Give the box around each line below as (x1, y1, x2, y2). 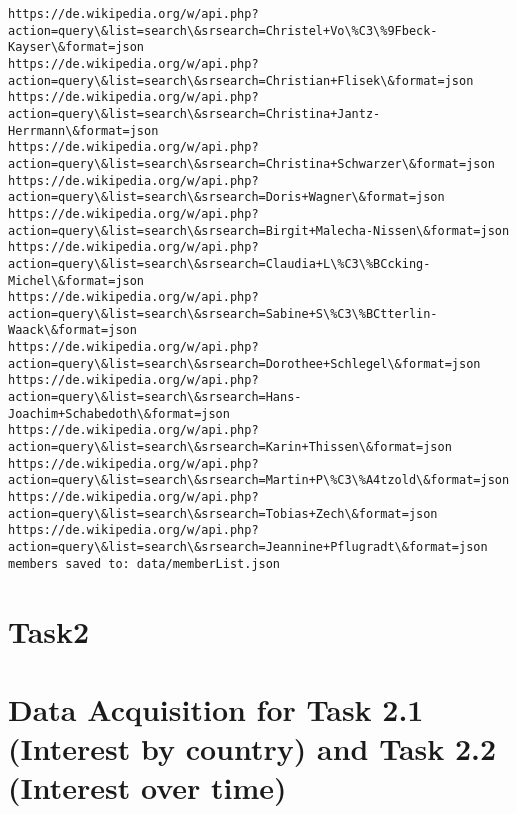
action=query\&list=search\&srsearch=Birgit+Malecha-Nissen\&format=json (8, 223, 510, 238)
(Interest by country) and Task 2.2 (8, 728, 497, 769)
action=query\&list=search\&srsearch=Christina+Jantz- (8, 106, 381, 121)
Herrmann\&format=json (8, 123, 159, 138)
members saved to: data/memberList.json (8, 556, 281, 571)
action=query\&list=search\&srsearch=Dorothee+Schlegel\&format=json (8, 356, 481, 371)
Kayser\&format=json (8, 40, 145, 55)
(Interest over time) (8, 767, 287, 808)
